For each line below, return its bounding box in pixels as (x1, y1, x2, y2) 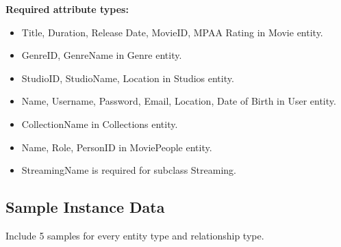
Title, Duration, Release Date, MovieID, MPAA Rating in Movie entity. (21, 25, 323, 39)
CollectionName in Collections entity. (21, 116, 178, 131)
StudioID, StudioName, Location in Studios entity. (21, 70, 234, 85)
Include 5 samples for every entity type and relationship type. (5, 228, 264, 242)
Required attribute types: (5, 2, 129, 16)
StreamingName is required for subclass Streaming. (21, 163, 236, 177)
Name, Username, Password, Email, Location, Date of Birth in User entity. (21, 94, 336, 108)
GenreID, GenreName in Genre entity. (21, 48, 182, 62)
